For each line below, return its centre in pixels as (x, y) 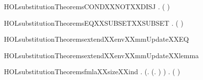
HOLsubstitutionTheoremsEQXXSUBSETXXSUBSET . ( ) (94, 23)
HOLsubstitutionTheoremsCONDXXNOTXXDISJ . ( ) (87, 6)
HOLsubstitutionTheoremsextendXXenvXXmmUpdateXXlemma (101, 55)
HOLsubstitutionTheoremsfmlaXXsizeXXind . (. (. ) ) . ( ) (92, 72)
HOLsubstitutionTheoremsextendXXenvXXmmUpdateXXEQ (97, 39)
